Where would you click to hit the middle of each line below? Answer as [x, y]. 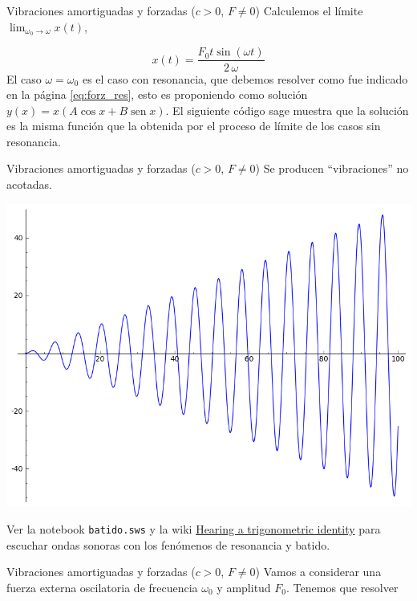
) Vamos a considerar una [318, 572]
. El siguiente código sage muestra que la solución [287, 110]
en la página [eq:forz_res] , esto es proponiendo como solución [157, 94]
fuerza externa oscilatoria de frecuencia [102, 587]
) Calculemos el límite [309, 10]
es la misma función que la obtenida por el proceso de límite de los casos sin [194, 126]
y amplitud [244, 587]
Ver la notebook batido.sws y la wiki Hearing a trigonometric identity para [194, 529]
